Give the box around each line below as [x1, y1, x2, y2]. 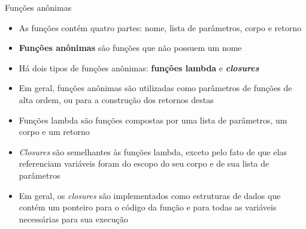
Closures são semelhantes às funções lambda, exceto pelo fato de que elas [19, 145, 287, 158]
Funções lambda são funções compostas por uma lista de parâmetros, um [19, 113, 287, 126]
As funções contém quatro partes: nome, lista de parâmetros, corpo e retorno [19, 21, 301, 34]
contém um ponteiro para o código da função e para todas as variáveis [19, 201, 277, 213]
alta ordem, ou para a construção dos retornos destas [19, 93, 214, 106]
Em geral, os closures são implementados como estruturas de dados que [19, 189, 281, 201]
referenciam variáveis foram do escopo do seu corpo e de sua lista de [19, 157, 269, 170]
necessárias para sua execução [19, 212, 128, 225]
